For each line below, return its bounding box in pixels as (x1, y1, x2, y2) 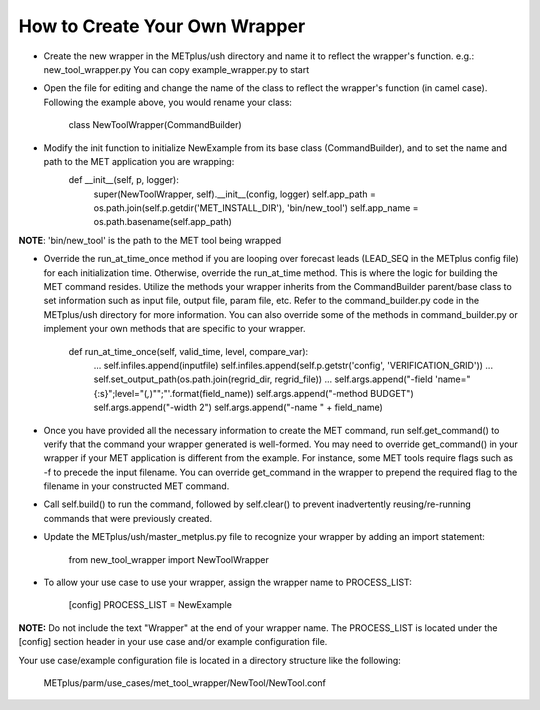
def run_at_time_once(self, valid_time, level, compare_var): (68, 345, 309, 357)
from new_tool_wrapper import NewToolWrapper (68, 553, 269, 565)
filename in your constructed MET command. (43, 480, 230, 492)
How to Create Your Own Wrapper (18, 15, 306, 37)
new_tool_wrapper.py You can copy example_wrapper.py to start (43, 63, 310, 75)
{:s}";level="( (93, 387, 148, 399)
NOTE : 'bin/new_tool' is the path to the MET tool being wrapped (18, 234, 282, 246)
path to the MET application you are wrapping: (43, 155, 235, 167)
